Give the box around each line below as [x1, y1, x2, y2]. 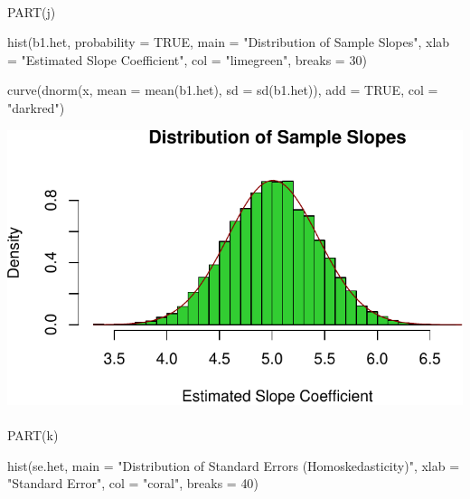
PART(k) [7, 426, 59, 445]
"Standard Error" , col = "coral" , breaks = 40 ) [7, 474, 258, 493]
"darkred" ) [7, 98, 65, 117]
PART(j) [7, 2, 56, 21]
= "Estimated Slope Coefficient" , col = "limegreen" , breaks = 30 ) [7, 50, 367, 69]
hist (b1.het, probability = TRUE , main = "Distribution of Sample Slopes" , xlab [7, 33, 450, 52]
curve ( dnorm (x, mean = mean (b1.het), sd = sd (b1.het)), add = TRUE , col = [7, 80, 438, 99]
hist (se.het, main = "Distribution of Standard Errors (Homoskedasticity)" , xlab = [7, 456, 460, 475]
